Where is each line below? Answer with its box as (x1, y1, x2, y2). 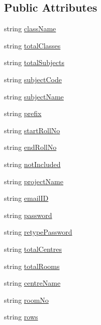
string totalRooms (4, 260, 60, 271)
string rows (4, 311, 38, 322)
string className (4, 23, 56, 34)
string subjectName (4, 91, 64, 101)
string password (4, 209, 52, 220)
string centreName (4, 278, 61, 288)
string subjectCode (4, 74, 62, 84)
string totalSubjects (4, 57, 65, 68)
